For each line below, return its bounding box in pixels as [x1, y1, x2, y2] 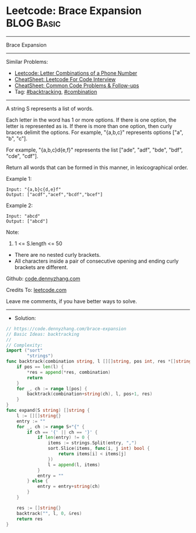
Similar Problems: [6, 58, 48, 65]
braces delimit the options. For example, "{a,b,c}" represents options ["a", [6, 129, 184, 136]
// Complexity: [6, 342, 43, 348]
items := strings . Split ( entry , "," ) [47, 440, 137, 446]
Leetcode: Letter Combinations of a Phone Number [14, 69, 138, 77]
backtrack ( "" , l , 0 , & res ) [16, 510, 82, 516]
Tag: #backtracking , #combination [14, 88, 97, 95]
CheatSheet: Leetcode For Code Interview [14, 75, 116, 82]
